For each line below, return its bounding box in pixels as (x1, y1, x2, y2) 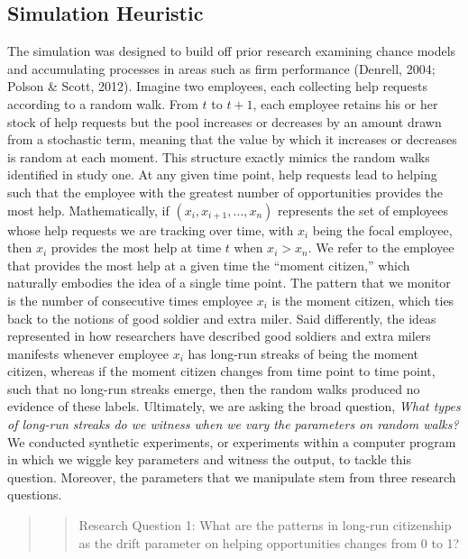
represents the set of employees (278, 200, 448, 219)
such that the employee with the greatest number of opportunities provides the (7, 182, 444, 201)
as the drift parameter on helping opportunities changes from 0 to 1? (78, 533, 460, 552)
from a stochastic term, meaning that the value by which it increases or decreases (7, 130, 457, 149)
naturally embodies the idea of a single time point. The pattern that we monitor (7, 273, 451, 292)
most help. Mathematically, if (7, 200, 170, 219)
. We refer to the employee (307, 238, 454, 257)
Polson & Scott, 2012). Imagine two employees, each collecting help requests (7, 77, 427, 96)
